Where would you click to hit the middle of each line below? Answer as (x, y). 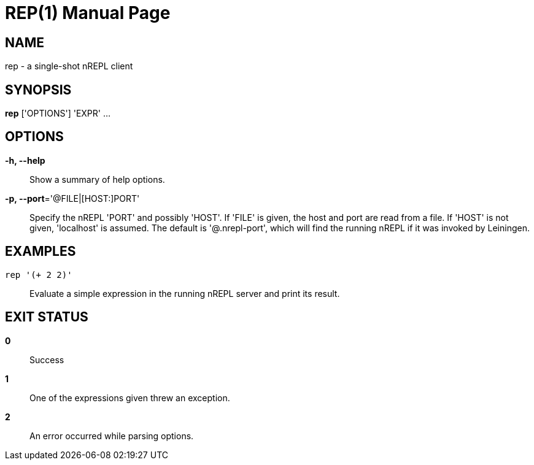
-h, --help (25, 160)
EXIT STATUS (47, 317)
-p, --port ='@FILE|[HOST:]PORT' (72, 198)
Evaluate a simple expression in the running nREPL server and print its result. (185, 293)
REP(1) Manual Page (88, 13)
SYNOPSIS (38, 90)
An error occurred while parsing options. (112, 436)
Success (47, 359)
